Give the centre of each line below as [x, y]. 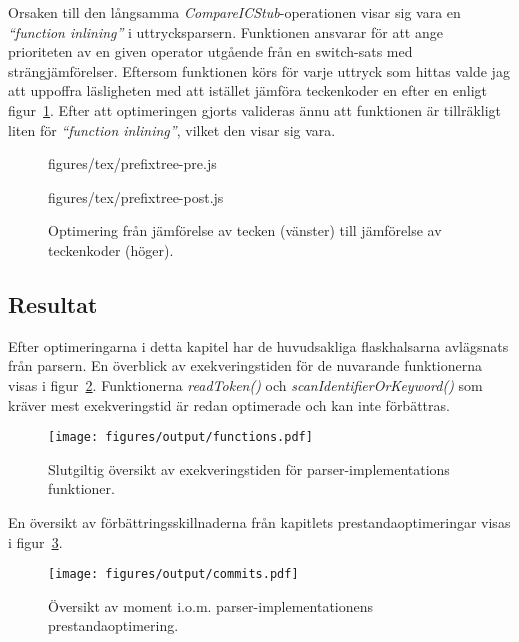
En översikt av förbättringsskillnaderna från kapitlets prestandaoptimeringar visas [259, 521]
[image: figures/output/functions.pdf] [180, 437]
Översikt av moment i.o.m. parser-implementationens [211, 605]
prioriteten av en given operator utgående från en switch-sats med [210, 51]
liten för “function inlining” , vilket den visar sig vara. [172, 129]
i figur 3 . [35, 541]
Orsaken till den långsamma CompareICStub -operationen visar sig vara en [234, 12]
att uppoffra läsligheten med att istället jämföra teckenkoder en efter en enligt [248, 90]
